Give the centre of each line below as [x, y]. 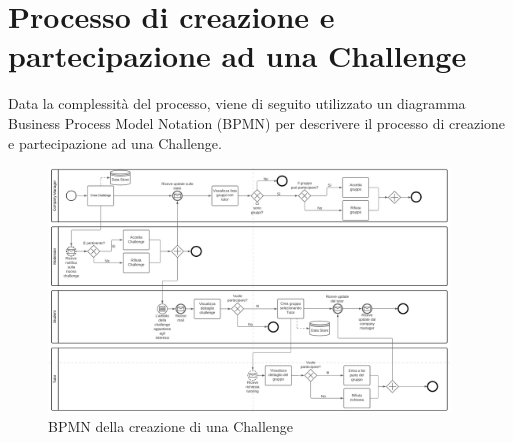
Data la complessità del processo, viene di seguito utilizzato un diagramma [237, 103]
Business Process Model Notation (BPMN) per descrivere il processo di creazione [257, 122]
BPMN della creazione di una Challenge [171, 426]
